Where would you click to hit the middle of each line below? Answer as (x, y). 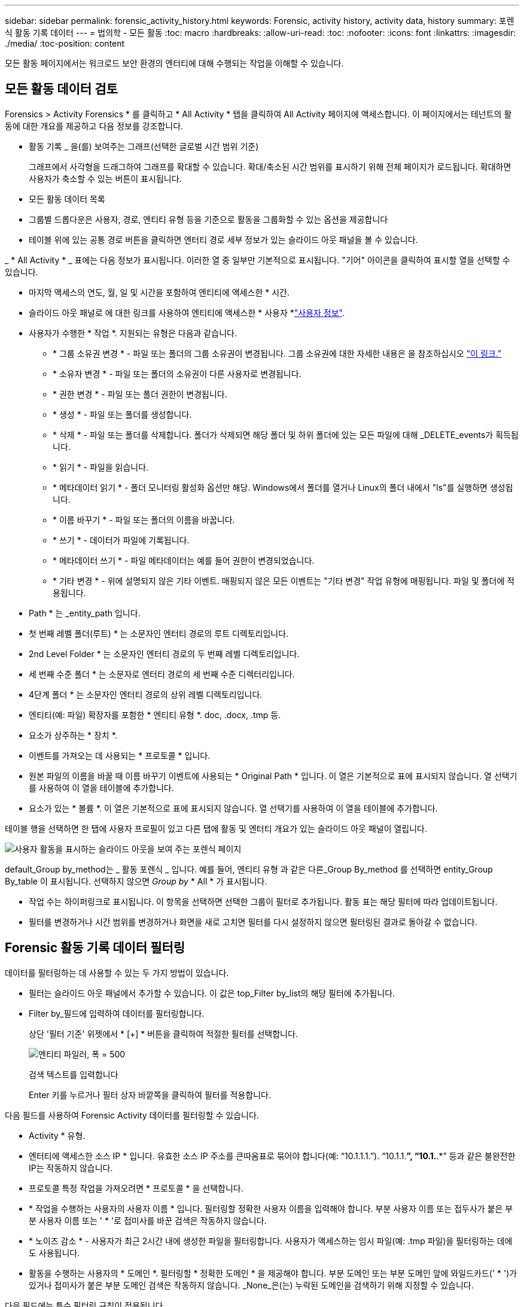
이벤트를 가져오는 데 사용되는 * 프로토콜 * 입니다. (120, 755)
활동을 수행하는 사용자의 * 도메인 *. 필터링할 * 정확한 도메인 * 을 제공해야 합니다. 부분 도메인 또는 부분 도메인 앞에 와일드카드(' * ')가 (273, 1273)
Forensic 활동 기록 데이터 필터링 (95, 948)
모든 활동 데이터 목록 (67, 199)
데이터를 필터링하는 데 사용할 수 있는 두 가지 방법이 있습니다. (117, 972)
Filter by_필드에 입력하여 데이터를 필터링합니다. (117, 1013)
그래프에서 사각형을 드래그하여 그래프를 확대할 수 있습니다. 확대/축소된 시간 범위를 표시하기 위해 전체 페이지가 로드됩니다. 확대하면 (270, 166)
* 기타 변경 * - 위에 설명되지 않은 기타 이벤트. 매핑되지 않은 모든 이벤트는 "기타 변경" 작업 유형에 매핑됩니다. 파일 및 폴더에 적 (284, 580)
